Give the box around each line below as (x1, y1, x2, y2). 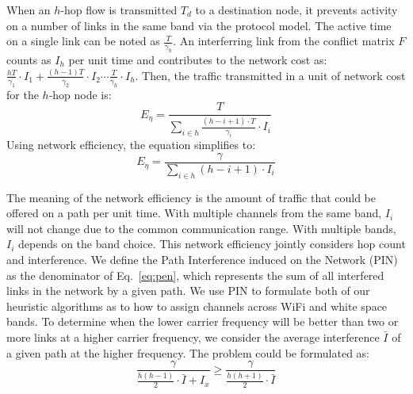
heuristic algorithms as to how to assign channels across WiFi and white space (6, 297, 388, 314)
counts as (6, 51, 52, 67)
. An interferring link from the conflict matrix (173, 33, 395, 49)
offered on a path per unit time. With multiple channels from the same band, (6, 205, 382, 221)
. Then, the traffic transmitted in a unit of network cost (135, 67, 406, 83)
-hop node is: (48, 86, 112, 102)
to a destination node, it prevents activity (195, 2, 398, 17)
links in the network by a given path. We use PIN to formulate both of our (6, 282, 370, 299)
